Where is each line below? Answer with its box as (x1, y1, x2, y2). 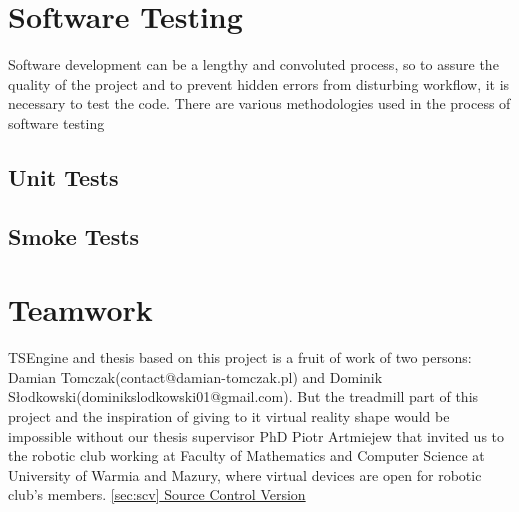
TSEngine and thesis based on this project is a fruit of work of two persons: (8, 347, 472, 368)
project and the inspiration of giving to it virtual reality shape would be (8, 405, 450, 426)
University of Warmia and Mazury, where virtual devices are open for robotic (8, 464, 482, 485)
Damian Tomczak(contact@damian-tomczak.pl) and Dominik (8, 366, 383, 387)
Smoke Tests (8, 220, 140, 251)
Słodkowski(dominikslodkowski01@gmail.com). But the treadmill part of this (8, 386, 479, 407)
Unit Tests (8, 161, 119, 192)
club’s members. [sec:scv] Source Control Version (8, 484, 306, 505)
